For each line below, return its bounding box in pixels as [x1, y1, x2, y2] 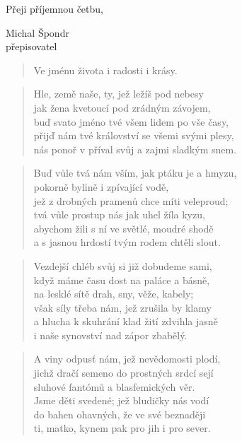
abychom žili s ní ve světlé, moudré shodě [33, 220, 214, 235]
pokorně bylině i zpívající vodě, [33, 179, 169, 194]
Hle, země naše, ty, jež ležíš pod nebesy [33, 86, 204, 101]
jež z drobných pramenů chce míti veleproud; [33, 193, 229, 208]
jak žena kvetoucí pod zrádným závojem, [33, 100, 211, 114]
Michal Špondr [6, 25, 69, 40]
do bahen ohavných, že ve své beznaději [33, 406, 206, 421]
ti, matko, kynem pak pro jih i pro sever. [33, 421, 211, 435]
